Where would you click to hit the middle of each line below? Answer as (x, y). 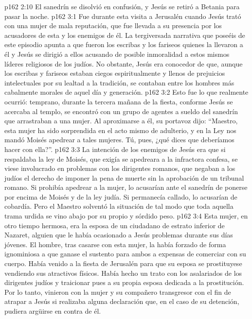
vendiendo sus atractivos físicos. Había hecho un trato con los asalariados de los (123, 273)
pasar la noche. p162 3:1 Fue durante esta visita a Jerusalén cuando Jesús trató (123, 16)
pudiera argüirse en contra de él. (53, 311)
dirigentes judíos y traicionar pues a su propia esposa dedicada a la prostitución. (124, 282)
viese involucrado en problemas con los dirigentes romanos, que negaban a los (120, 168)
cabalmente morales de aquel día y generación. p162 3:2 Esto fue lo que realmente (126, 92)
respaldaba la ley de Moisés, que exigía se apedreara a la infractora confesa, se (121, 159)
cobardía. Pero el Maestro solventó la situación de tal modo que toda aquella (119, 206)
